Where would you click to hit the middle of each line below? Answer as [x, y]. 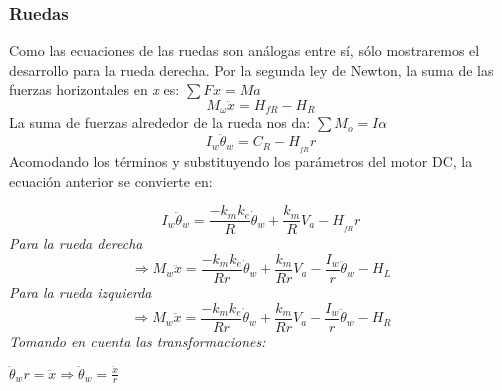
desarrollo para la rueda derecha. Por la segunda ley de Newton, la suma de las [251, 69]
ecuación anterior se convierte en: [111, 180]
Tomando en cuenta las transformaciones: [137, 340]
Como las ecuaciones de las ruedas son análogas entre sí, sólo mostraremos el [244, 50]
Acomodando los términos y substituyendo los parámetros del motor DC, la [241, 161]
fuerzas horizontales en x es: [94, 89]
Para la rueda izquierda [80, 292]
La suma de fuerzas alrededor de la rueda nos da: [160, 122]
